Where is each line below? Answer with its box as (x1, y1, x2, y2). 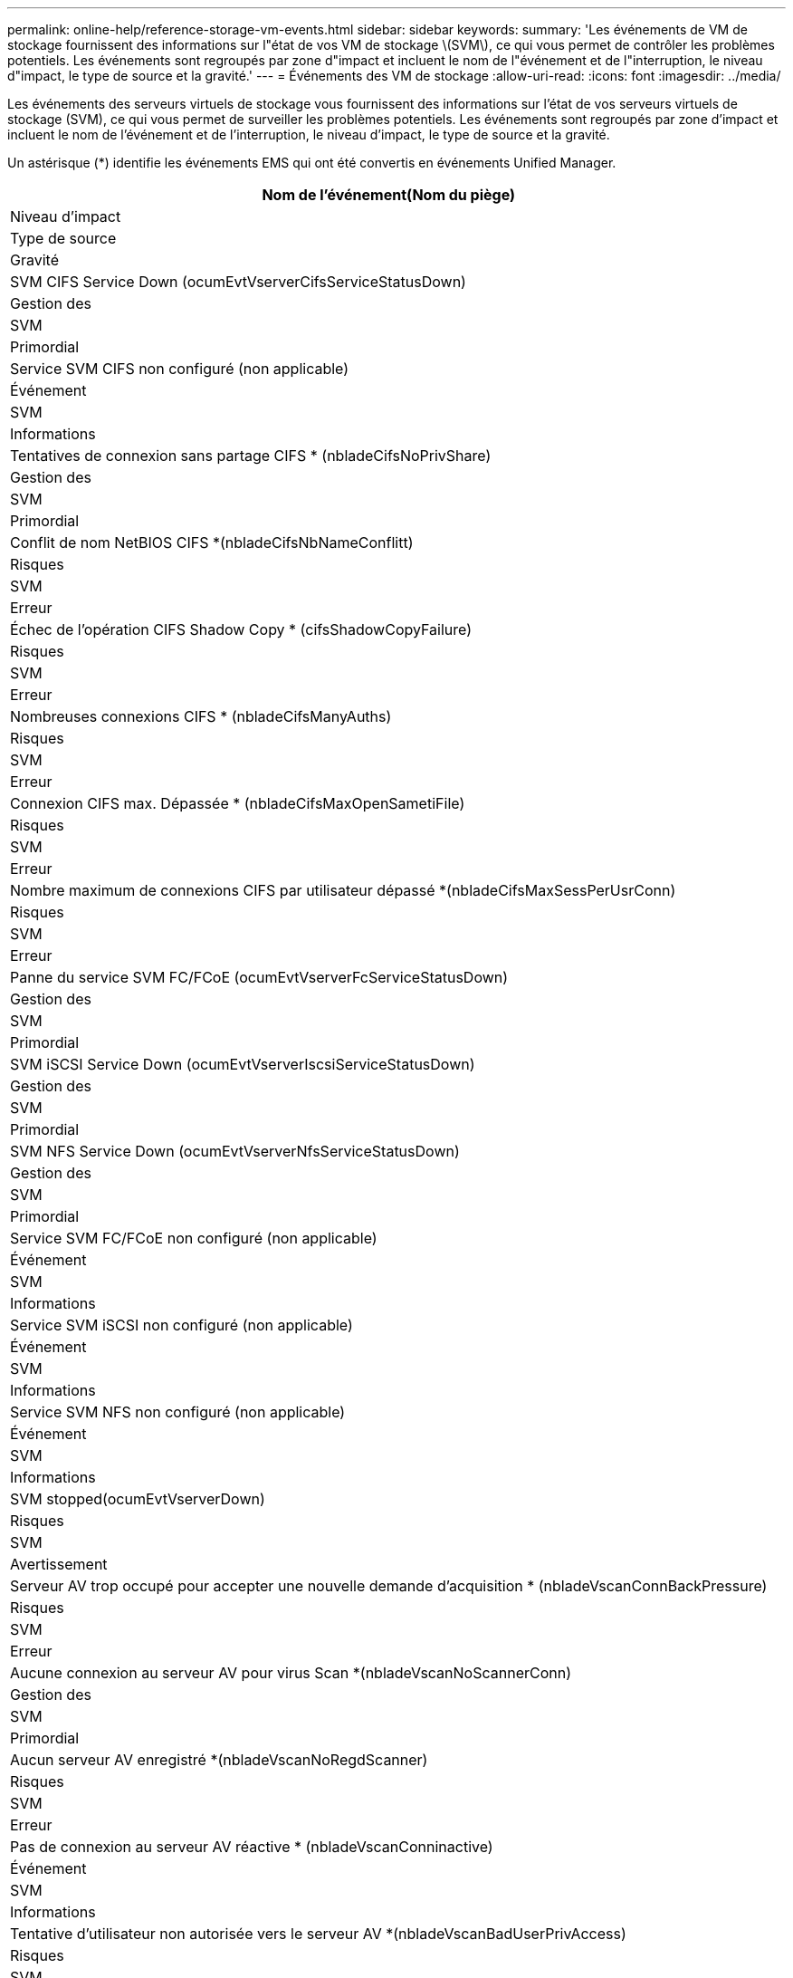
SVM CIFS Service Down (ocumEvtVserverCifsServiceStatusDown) (10, 273, 466, 291)
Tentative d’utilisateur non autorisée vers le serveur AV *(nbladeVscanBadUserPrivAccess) (10, 1925, 626, 1943)
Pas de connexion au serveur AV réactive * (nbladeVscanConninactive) (10, 1838, 493, 1856)
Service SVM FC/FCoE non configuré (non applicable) (10, 1229, 377, 1247)
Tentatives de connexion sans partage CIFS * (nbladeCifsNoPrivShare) (10, 446, 492, 465)
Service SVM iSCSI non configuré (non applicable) (10, 1316, 353, 1334)
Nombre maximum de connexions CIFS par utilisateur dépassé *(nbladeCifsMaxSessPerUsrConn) (10, 881, 676, 899)
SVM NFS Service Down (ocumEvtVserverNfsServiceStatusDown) (10, 1142, 460, 1160)
